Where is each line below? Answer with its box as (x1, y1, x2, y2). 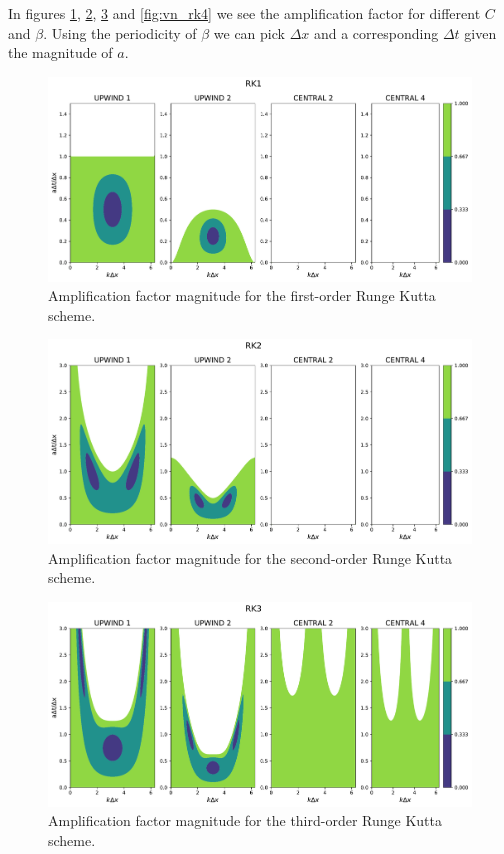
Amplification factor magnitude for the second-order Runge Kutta (48, 547, 453, 568)
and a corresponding (313, 22, 439, 43)
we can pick (213, 22, 285, 43)
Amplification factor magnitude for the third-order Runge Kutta (48, 810, 443, 831)
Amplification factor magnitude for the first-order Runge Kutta (48, 285, 436, 306)
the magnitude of (8, 42, 113, 63)
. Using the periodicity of (43, 22, 197, 43)
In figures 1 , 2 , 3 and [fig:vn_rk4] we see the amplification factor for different (8, 3, 481, 23)
